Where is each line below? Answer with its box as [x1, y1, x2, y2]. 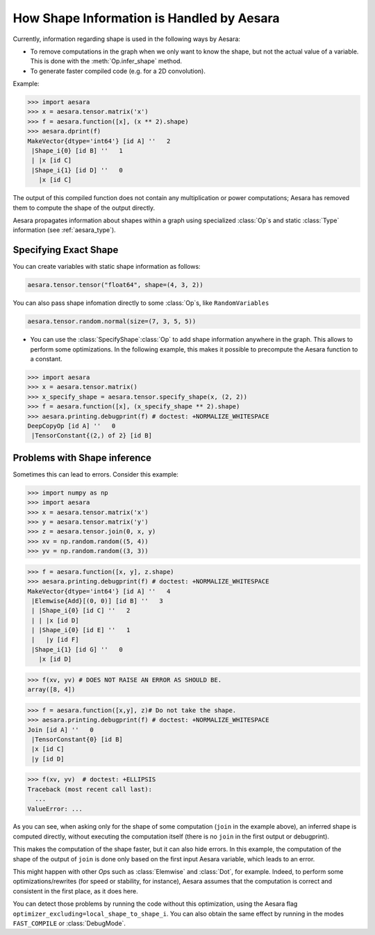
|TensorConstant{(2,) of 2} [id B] [31, 431, 153, 440]
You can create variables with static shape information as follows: [12, 263, 201, 271]
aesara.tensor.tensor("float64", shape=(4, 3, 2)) [27, 281, 204, 289]
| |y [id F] [31, 636, 79, 644]
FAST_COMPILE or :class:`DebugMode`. [12, 919, 126, 927]
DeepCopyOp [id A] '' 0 [27, 422, 116, 430]
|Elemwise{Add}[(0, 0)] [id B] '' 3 [31, 597, 163, 604]
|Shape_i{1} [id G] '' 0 [31, 645, 123, 653]
